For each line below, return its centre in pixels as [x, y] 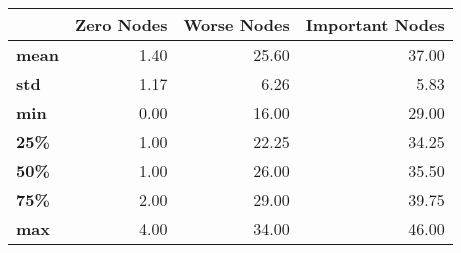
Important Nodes [375, 24]
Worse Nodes [236, 24]
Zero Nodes [121, 24]
